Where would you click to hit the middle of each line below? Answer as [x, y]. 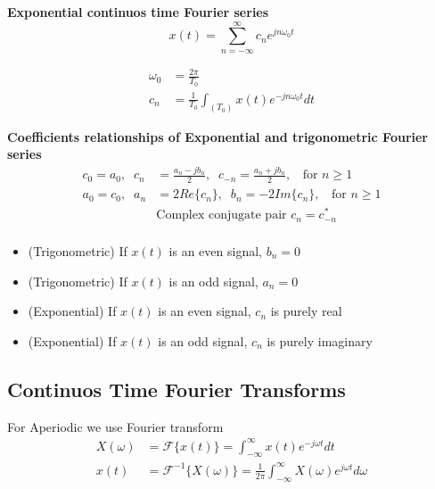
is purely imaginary [320, 340]
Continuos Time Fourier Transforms [176, 389]
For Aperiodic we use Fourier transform [115, 426]
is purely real [306, 311]
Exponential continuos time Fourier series [138, 12]
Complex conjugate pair [222, 215]
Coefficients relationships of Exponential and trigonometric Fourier [218, 136]
